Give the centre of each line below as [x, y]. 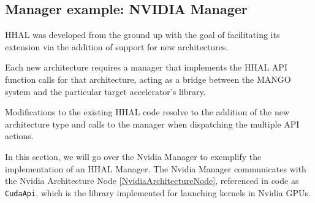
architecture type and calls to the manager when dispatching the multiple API [152, 124]
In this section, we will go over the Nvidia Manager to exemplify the [133, 156]
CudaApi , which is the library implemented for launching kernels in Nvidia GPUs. [158, 192]
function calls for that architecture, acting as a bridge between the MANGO [148, 79]
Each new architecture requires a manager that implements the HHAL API [146, 67]
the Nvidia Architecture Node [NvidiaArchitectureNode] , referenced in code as [152, 181]
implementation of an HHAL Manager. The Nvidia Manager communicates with [156, 168]
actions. [19, 136]
